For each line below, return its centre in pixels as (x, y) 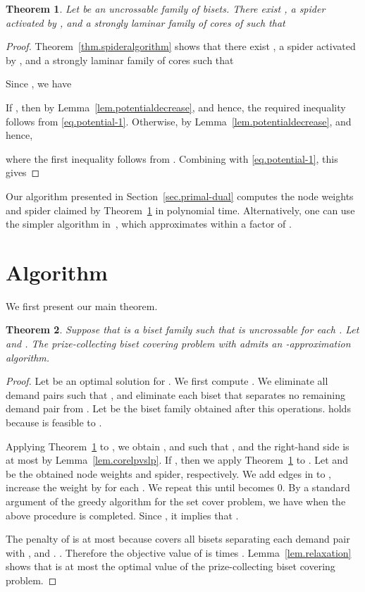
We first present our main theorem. (82, 306)
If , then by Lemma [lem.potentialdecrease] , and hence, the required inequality (176, 107)
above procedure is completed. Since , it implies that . (122, 515)
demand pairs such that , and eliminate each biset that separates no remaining (175, 394)
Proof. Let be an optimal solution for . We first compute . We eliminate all (167, 381)
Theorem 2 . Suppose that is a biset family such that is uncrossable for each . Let (182, 329)
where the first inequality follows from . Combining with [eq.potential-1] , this (172, 158)
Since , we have (39, 84)
